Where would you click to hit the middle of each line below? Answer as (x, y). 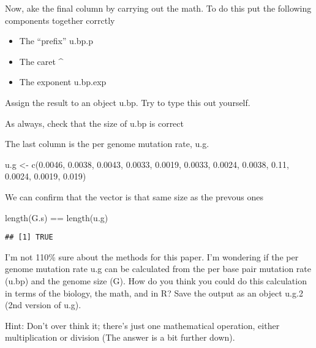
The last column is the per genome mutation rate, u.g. (107, 144)
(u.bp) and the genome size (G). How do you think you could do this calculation (156, 280)
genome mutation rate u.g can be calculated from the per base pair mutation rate (158, 269)
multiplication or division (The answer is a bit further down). (120, 337)
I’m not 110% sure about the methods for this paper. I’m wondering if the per (152, 256)
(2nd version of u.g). (43, 305)
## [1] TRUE (29, 237)
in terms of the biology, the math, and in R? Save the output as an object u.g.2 (154, 293)
